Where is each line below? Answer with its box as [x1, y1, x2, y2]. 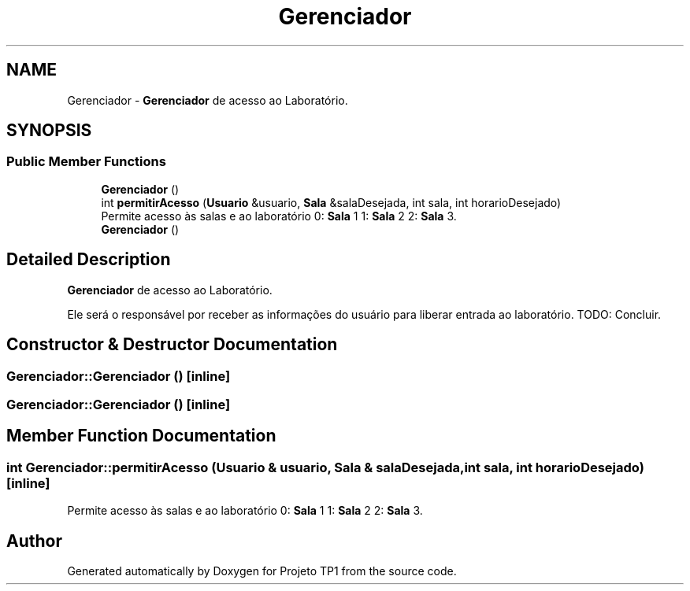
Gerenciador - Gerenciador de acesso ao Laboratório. [67, 93, 348, 107]
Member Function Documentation [6, 426, 276, 446]
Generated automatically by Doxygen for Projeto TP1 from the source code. [67, 563, 457, 578]
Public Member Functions [6, 153, 166, 170]
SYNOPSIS [6, 120, 92, 141]
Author [6, 530, 62, 551]
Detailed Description [6, 249, 171, 270]
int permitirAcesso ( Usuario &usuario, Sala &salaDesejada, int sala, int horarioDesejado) [101, 195, 562, 209]
